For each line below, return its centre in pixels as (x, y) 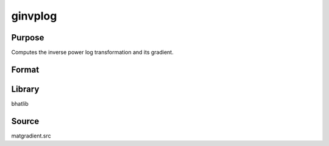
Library (25, 89)
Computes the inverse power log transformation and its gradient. (92, 53)
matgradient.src (31, 136)
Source (25, 121)
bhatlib (20, 103)
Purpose (28, 38)
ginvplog (34, 16)
